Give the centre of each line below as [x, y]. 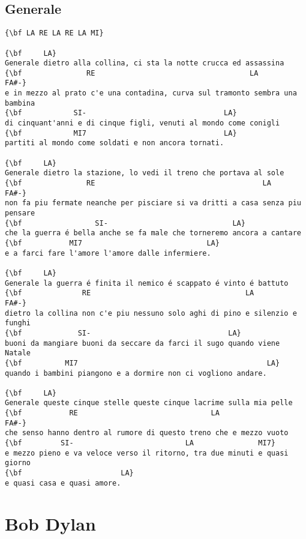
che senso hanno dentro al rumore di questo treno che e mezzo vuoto [147, 433]
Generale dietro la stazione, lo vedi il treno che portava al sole [145, 173]
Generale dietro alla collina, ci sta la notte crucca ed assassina [145, 63]
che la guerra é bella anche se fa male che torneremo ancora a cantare [153, 233]
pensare [20, 213]
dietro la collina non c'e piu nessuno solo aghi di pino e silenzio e [151, 313]
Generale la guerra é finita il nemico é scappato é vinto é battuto [147, 283]
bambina [20, 103]
